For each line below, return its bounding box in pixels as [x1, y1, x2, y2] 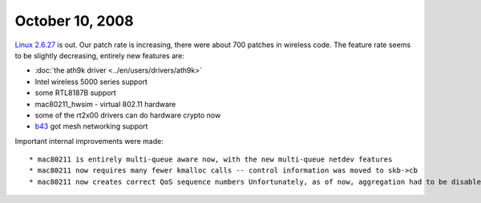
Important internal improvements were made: [14, 136, 164, 145]
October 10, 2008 [14, 12, 134, 30]
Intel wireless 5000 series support [34, 77, 148, 86]
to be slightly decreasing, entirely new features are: [14, 50, 184, 60]
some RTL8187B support [34, 88, 116, 98]
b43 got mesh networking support [34, 121, 148, 131]
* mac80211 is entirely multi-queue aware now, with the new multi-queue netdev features [29, 155, 393, 164]
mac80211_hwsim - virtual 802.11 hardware [34, 99, 176, 109]
